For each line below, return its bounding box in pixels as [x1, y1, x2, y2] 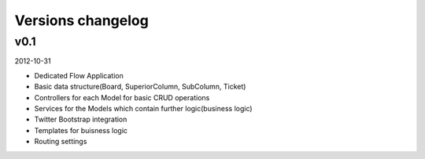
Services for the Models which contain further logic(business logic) [34, 103, 253, 113]
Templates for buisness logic [34, 125, 128, 135]
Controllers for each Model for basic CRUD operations [34, 92, 210, 102]
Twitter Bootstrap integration [34, 114, 128, 125]
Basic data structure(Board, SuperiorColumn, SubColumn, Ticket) [34, 82, 246, 92]
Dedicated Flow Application [34, 70, 124, 80]
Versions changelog [14, 12, 149, 29]
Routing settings [34, 137, 87, 146]
